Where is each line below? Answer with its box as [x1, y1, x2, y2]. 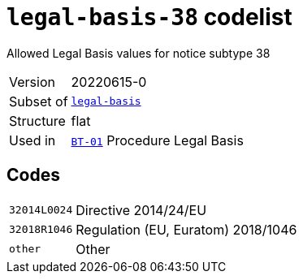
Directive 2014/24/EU [76, 201, 207, 218]
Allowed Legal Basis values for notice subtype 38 [6, 45, 271, 60]
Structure [9, 112, 66, 129]
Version [9, 73, 55, 90]
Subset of [9, 93, 68, 110]
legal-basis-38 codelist [6, 3, 292, 31]
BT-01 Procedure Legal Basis [71, 131, 244, 149]
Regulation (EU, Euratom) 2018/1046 [76, 221, 297, 238]
